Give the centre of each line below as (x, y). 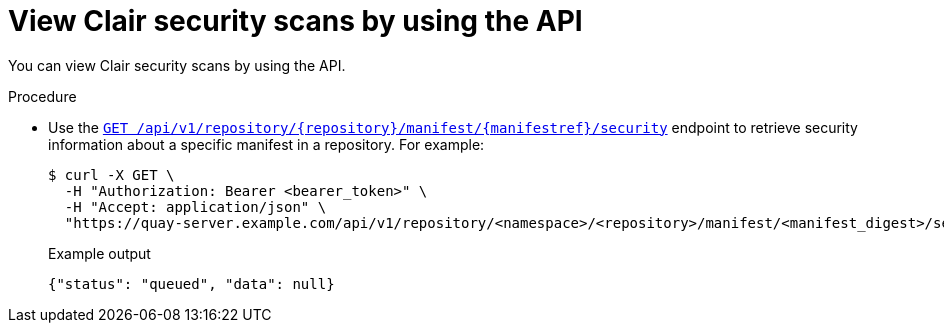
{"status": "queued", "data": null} (191, 283)
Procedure (42, 96)
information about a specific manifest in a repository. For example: (266, 144)
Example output (99, 253)
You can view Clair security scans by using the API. (177, 65)
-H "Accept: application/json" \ (195, 206)
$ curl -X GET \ (111, 174)
